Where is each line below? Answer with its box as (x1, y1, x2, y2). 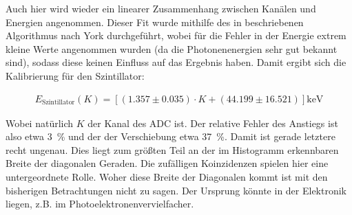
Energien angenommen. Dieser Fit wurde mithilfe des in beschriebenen (6, 14, 304, 29)
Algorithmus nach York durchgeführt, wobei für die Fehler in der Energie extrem (6, 28, 346, 43)
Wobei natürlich (6, 115, 74, 130)
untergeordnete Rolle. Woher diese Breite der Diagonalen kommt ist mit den (6, 169, 328, 183)
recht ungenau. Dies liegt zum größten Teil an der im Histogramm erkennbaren (6, 142, 339, 157)
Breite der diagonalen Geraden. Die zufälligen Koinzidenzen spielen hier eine (6, 156, 329, 170)
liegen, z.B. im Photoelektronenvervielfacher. (6, 196, 194, 211)
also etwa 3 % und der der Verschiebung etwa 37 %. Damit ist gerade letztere (6, 129, 335, 144)
